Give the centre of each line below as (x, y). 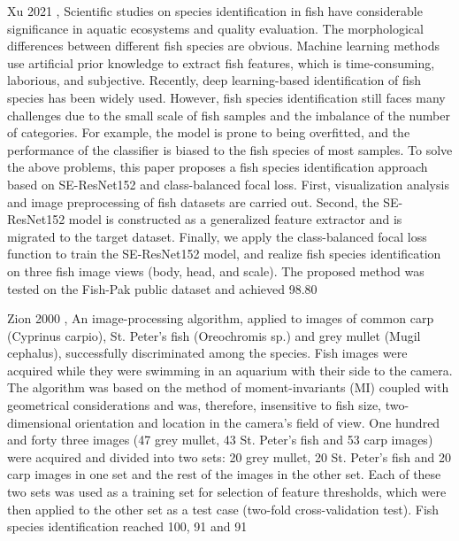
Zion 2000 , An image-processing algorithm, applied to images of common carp (221, 318)
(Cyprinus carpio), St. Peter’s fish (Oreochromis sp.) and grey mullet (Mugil (214, 335)
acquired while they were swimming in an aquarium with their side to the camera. (230, 370)
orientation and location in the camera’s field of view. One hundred (258, 422)
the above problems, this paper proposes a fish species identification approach (218, 167)
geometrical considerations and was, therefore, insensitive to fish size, (194, 405)
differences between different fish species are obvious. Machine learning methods (224, 46)
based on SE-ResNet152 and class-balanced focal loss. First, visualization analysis (228, 184)
